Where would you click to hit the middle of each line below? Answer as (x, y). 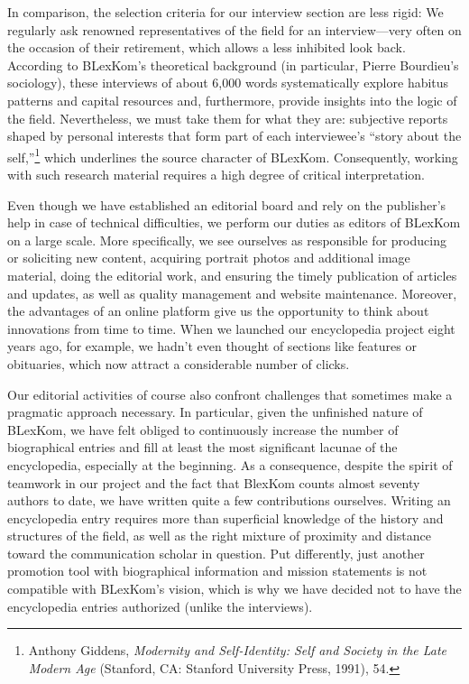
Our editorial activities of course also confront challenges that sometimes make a (230, 394)
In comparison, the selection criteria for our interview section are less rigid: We (225, 12)
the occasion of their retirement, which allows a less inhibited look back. (207, 47)
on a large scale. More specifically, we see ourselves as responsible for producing (227, 240)
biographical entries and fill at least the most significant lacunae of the (202, 447)
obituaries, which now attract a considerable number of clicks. (179, 363)
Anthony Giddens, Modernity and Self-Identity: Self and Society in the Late (238, 650)
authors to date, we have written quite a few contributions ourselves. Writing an (229, 500)
